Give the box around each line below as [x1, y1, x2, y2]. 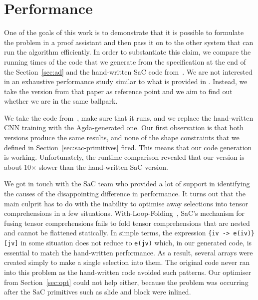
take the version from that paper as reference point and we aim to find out [4, 86, 233, 96]
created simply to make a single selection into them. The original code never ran [4, 257, 250, 267]
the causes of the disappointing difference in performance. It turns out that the [4, 188, 246, 199]
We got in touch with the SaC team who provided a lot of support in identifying [4, 178, 250, 189]
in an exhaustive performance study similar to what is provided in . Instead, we [4, 76, 248, 87]
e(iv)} [233, 230, 255, 237]
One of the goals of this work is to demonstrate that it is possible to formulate [4, 27, 244, 38]
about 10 [4, 161, 31, 172]
